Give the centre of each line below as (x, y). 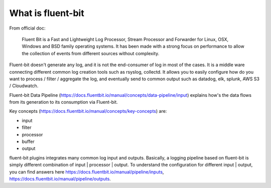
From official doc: (27, 28)
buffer (28, 142)
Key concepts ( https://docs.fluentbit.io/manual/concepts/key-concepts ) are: (88, 111)
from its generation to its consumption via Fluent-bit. (63, 102)
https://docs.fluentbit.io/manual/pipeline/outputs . (60, 178)
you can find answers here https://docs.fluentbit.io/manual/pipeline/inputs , (87, 172)
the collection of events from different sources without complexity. (91, 53)
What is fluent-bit (47, 13)
